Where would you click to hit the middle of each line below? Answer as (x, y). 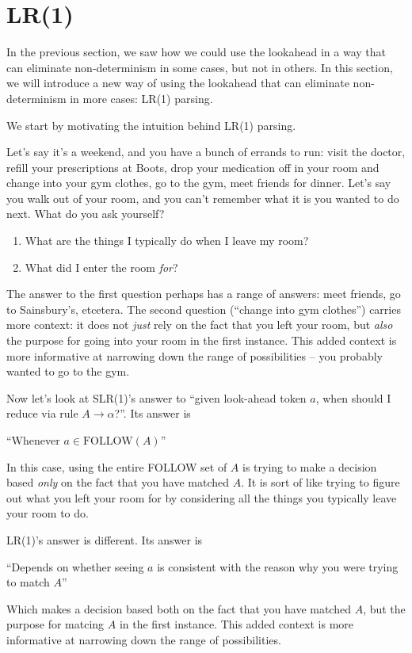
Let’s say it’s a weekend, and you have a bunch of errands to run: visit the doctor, (206, 152)
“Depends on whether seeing (75, 566)
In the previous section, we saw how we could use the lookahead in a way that (196, 52)
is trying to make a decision (310, 466)
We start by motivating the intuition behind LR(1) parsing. (151, 125)
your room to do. (48, 513)
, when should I (353, 397)
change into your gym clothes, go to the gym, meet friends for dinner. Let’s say (199, 183)
